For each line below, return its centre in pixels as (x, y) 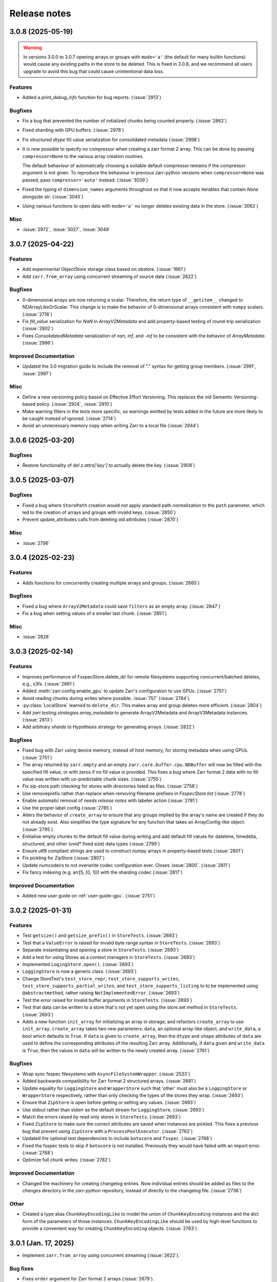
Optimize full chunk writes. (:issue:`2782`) (66, 1160)
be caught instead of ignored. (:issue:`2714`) (69, 418)
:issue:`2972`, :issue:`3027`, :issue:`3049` (66, 229)
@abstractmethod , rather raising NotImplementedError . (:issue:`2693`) (101, 993)
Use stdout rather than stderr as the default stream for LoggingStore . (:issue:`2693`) (113, 1110)
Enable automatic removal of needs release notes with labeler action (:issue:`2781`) (110, 800)
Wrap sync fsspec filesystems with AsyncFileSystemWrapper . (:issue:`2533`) (106, 1074)
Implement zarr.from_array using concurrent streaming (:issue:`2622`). (101, 1255)
